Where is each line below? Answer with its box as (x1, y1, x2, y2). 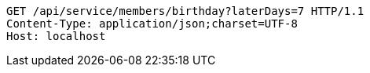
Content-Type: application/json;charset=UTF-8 (6, 17, 298, 30)
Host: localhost (6, 30, 106, 42)
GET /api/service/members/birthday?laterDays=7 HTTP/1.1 (6, 5, 365, 17)
